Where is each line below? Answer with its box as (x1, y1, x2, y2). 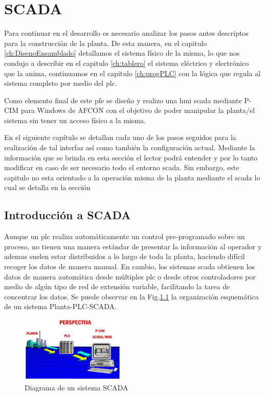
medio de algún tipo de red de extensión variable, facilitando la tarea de (4, 281, 230, 292)
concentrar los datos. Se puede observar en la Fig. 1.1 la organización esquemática (4, 291, 259, 301)
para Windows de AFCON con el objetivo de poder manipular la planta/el (20, 105, 255, 115)
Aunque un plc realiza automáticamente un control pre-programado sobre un (4, 231, 245, 242)
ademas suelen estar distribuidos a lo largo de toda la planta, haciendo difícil (4, 251, 245, 262)
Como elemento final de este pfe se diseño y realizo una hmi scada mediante (4, 95, 242, 105)
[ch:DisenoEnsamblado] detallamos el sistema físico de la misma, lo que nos (4, 48, 240, 58)
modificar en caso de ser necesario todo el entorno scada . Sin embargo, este (4, 162, 239, 173)
